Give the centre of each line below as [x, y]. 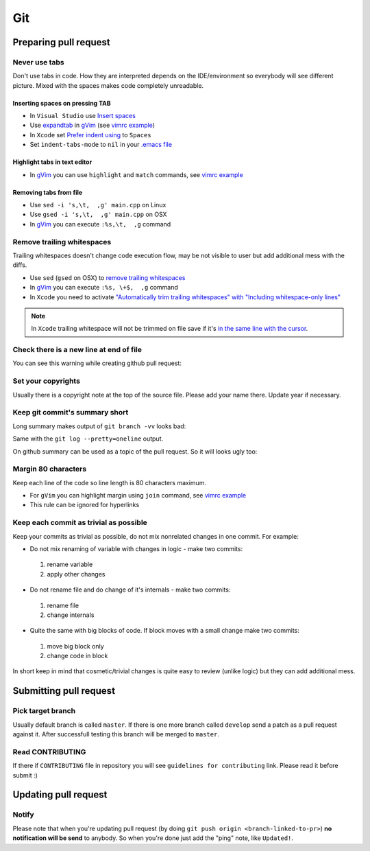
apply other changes [76, 574]
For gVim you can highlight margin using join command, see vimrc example [138, 496]
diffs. [20, 265]
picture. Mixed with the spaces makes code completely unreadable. [108, 85]
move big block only [75, 646]
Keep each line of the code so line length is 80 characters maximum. [110, 482]
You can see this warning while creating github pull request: [97, 363]
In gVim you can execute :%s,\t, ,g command [100, 224]
